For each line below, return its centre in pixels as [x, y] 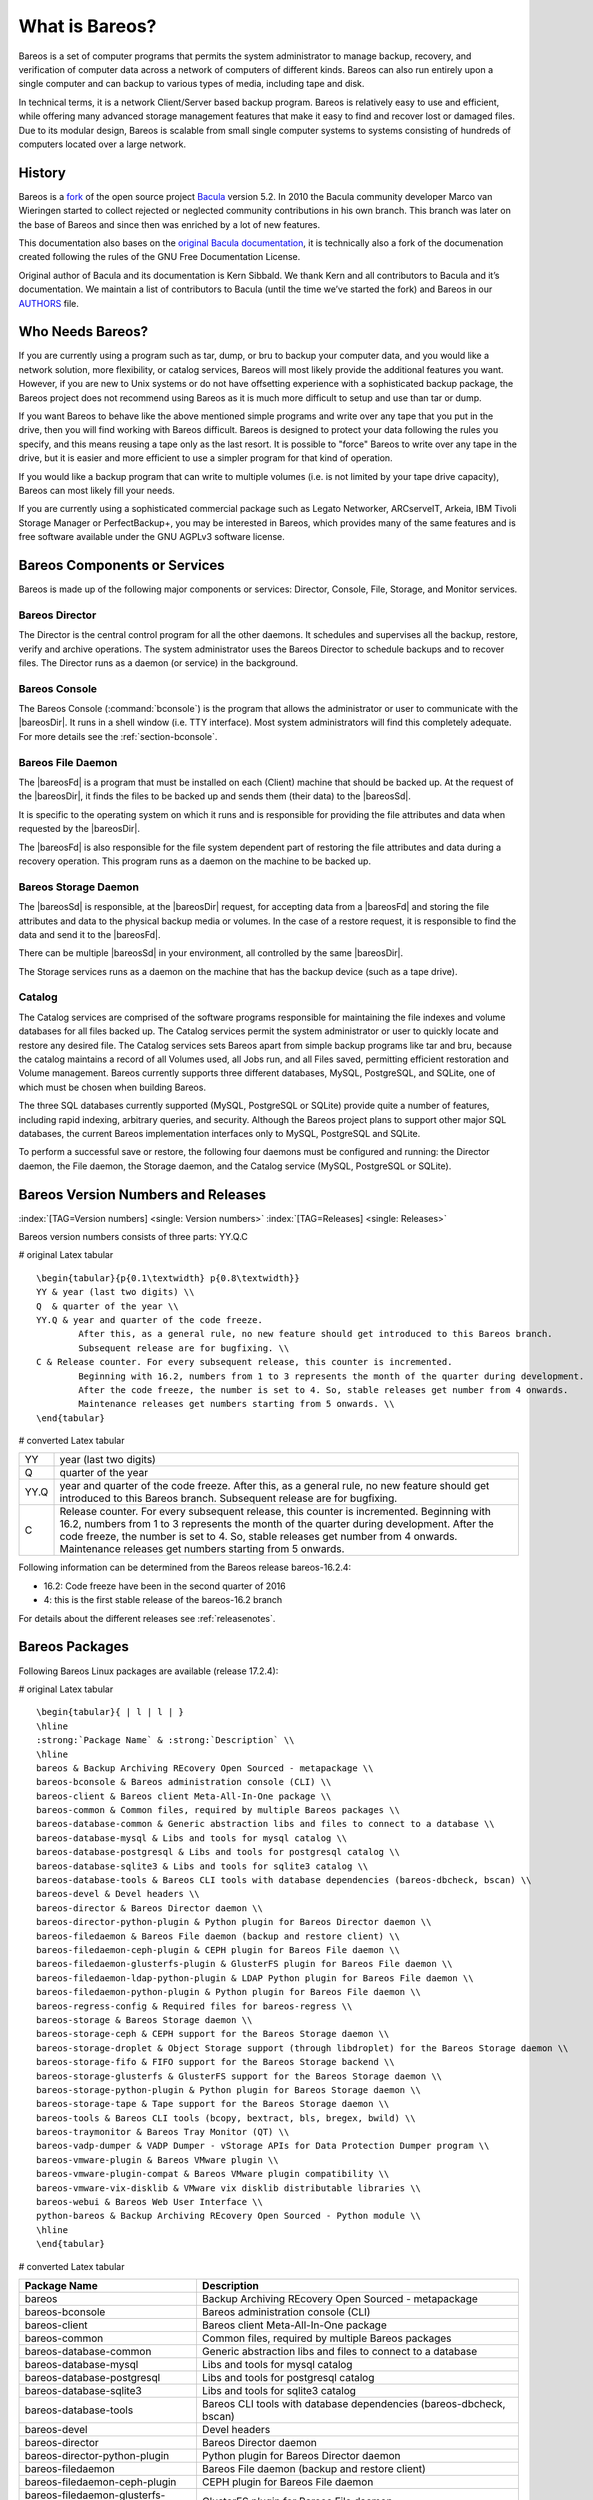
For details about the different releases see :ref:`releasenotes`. [147, 1618]
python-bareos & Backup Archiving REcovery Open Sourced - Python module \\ [229, 2216]
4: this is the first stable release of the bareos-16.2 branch [163, 1600]
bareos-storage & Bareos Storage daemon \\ [144, 2019]
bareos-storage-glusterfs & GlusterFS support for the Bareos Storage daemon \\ [239, 2076]
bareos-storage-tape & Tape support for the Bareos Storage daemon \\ [213, 2104]
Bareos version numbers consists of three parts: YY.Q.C [133, 1237]
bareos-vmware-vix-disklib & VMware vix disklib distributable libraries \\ [229, 2188]
